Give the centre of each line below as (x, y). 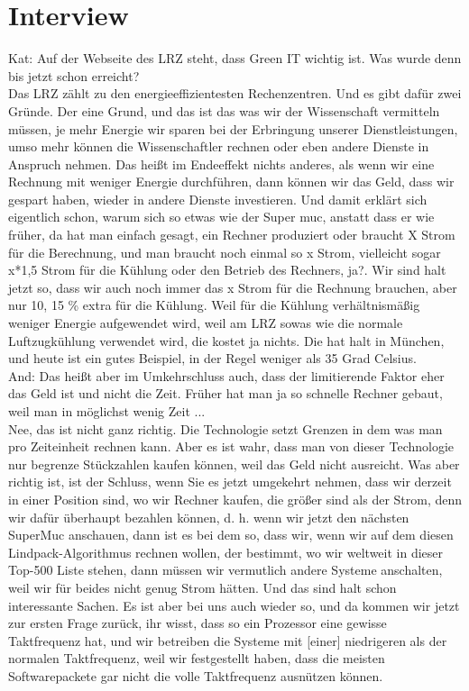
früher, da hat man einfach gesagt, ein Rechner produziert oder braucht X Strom (232, 235)
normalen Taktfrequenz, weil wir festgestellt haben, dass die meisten (197, 658)
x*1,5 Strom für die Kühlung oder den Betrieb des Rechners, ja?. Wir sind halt (227, 270)
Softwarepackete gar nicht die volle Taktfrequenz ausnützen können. (196, 675)
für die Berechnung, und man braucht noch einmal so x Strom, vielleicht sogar (225, 252)
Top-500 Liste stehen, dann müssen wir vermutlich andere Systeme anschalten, (225, 570)
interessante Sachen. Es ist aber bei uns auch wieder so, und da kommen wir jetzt (234, 605)
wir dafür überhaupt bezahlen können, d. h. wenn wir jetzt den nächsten (209, 517)
